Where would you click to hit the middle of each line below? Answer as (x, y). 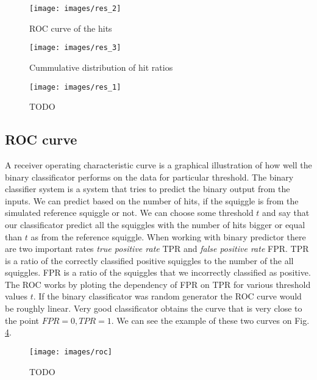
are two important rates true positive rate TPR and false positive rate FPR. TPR (157, 249)
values (16, 296)
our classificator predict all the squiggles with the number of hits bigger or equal (155, 224)
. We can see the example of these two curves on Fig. (210, 320)
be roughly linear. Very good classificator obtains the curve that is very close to (154, 308)
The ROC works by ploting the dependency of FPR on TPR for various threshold (158, 284)
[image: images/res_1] (75, 87)
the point (22, 320)
